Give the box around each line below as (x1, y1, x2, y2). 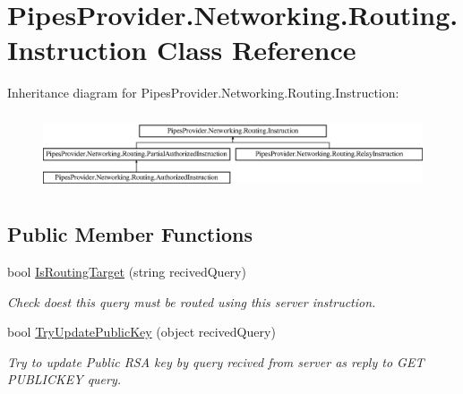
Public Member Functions (7, 220, 253, 248)
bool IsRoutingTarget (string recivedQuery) (7, 262, 246, 281)
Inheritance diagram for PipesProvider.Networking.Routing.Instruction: (7, 83, 399, 102)
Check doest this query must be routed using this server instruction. (7, 292, 376, 311)
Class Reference (156, 31, 356, 68)
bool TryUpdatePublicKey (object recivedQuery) (7, 322, 276, 341)
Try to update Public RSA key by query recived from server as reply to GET (7, 352, 424, 371)
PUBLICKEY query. (7, 370, 122, 389)
